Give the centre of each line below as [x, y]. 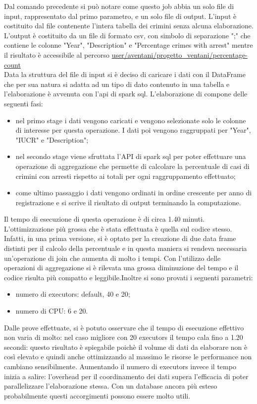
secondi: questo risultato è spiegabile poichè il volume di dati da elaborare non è [126, 347]
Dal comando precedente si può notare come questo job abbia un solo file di [119, 6]
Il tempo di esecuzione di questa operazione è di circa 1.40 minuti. [104, 219]
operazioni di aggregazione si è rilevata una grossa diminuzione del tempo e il [121, 268]
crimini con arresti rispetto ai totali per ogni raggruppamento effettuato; [126, 176]
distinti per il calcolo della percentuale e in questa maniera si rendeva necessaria [126, 248]
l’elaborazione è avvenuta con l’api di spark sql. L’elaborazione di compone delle [126, 94]
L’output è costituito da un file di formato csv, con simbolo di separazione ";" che [127, 35]
